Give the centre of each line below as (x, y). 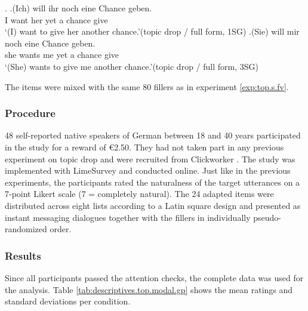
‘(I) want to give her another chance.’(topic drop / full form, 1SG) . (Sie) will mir (152, 31)
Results (23, 255)
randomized (26, 229)
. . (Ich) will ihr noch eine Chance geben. (78, 8)
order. (61, 229)
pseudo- (267, 217)
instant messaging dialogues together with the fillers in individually (128, 217)
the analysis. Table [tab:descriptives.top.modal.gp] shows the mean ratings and (149, 289)
